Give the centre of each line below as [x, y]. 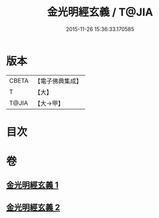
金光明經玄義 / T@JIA [100, 12]
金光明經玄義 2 [33, 207]
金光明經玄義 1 [32, 185]
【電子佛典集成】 [58, 81]
